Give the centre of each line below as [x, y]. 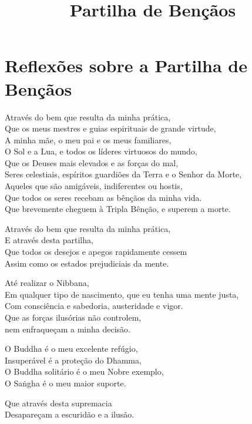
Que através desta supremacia [58, 403]
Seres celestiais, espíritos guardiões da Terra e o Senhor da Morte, [123, 174]
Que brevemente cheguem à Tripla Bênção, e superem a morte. [118, 209]
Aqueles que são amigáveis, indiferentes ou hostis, [94, 186]
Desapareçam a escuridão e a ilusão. [70, 414]
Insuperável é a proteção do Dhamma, [73, 360]
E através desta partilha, [49, 240]
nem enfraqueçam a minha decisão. [68, 329]
